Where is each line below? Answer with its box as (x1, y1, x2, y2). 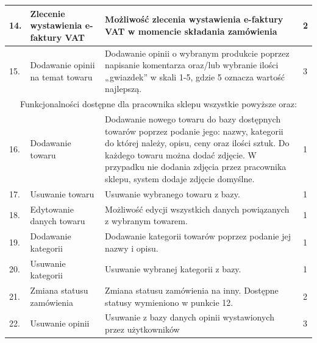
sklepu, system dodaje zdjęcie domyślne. (105, 172, 255, 185)
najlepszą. (105, 82, 142, 95)
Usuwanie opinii (30, 317, 90, 330)
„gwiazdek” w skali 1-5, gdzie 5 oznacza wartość (105, 70, 285, 83)
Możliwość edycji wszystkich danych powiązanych (105, 202, 290, 215)
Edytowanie (30, 202, 74, 215)
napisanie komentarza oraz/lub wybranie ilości (105, 58, 279, 71)
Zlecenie (30, 7, 65, 19)
